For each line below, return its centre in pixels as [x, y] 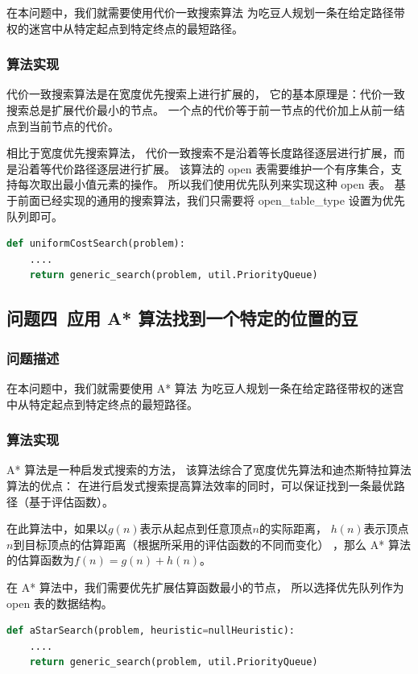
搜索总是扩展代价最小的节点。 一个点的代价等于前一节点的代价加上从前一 [200, 110]
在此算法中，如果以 [57, 528]
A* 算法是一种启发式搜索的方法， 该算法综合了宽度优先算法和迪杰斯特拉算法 [209, 470]
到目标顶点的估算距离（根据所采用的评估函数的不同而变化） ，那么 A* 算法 [212, 544]
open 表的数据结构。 [60, 603]
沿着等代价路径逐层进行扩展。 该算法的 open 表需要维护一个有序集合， [204, 168]
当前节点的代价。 [74, 125]
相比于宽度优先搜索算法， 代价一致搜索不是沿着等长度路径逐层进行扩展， [200, 153]
